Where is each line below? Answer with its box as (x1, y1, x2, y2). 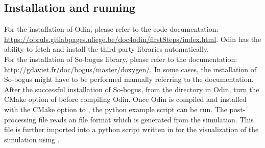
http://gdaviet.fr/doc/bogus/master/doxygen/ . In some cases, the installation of (4, 64, 257, 74)
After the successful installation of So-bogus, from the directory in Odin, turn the (4, 83, 259, 94)
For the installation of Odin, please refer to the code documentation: (4, 24, 219, 34)
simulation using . (4, 134, 60, 144)
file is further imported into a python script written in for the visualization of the (4, 124, 259, 135)
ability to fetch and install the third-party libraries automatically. (4, 44, 209, 54)
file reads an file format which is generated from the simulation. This (38, 114, 254, 124)
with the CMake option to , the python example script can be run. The (4, 103, 227, 114)
